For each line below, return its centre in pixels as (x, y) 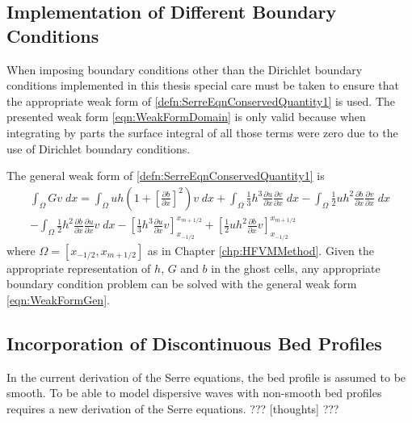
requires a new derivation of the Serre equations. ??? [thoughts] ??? (173, 408)
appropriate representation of (79, 268)
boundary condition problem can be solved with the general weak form (182, 284)
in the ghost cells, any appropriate (296, 268)
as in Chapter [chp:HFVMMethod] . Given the (261, 250)
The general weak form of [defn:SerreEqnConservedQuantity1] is (166, 176)
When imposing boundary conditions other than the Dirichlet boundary (185, 69)
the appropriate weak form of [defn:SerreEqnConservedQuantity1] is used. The (201, 101)
